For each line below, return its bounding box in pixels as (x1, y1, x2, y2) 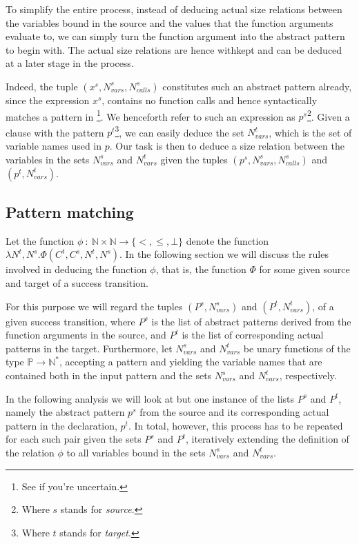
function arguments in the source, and (6, 328, 166, 342)
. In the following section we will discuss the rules (119, 247, 329, 261)
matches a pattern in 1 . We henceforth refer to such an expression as (6, 107, 295, 123)
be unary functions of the (243, 341, 351, 355)
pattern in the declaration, (6, 418, 117, 432)
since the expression (6, 92, 90, 107)
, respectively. (279, 368, 337, 383)
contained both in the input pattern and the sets (6, 368, 212, 383)
